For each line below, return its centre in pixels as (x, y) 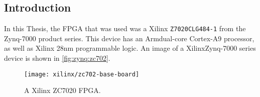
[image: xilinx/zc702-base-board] (82, 74)
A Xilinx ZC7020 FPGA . (62, 90)
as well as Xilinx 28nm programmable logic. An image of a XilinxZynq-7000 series (130, 48)
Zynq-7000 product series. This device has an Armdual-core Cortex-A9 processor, (129, 38)
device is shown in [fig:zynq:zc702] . (57, 58)
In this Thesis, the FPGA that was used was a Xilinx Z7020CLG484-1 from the (125, 28)
